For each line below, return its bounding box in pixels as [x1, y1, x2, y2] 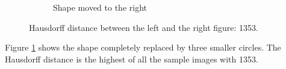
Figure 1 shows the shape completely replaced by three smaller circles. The [5, 41, 281, 54]
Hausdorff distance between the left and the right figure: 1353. [29, 21, 258, 33]
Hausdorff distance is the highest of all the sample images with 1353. [5, 52, 258, 65]
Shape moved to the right [53, 1, 147, 13]
